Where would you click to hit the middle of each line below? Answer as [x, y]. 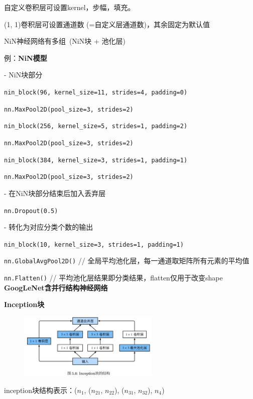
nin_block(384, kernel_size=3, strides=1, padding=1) [96, 160]
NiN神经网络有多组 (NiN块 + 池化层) [65, 41]
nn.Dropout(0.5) [31, 211]
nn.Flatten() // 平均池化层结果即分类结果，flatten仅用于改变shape [113, 278]
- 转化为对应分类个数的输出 [49, 227]
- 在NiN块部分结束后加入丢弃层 [55, 193]
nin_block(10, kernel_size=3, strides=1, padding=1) [94, 244]
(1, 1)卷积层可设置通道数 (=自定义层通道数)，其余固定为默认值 [107, 24]
